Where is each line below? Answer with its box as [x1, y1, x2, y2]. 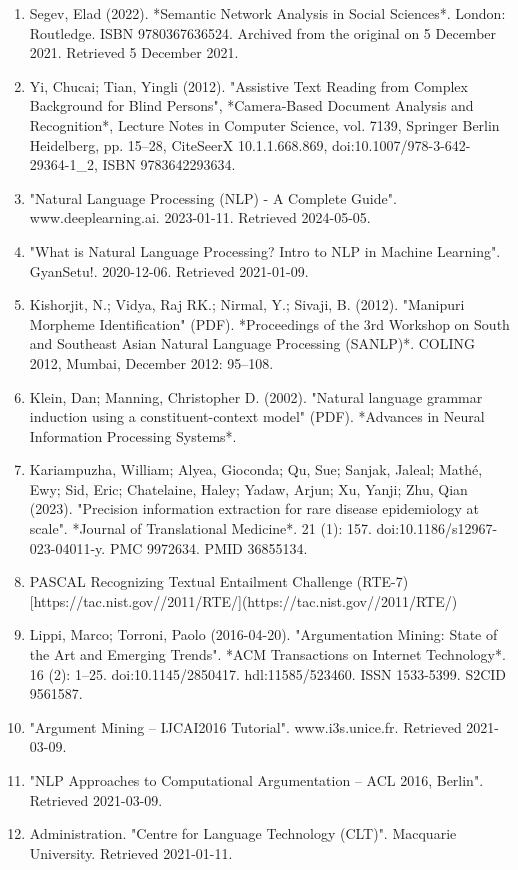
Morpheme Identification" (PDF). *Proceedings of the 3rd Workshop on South [29, 313, 510, 334]
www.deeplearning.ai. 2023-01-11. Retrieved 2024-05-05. [29, 207, 371, 228]
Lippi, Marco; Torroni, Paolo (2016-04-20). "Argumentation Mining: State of [29, 624, 498, 645]
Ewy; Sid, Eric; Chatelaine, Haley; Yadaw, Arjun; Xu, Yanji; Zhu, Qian [29, 478, 468, 499]
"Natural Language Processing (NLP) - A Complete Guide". [29, 187, 397, 208]
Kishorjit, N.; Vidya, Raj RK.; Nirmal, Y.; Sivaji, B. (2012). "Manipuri [29, 294, 465, 315]
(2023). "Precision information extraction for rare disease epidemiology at [29, 498, 480, 519]
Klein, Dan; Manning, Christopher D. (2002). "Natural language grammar [29, 386, 483, 407]
